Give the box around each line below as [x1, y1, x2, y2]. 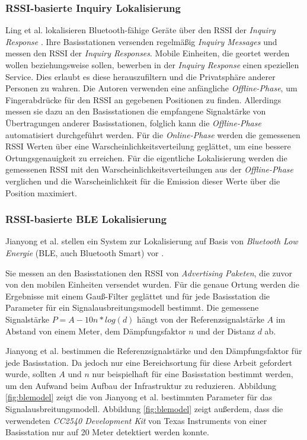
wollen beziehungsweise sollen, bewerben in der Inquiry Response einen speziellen [5, 59, 299, 71]
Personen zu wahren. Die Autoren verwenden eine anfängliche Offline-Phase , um [5, 82, 298, 94]
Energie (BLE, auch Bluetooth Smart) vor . [5, 246, 164, 259]
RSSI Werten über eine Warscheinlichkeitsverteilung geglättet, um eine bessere [5, 140, 291, 152]
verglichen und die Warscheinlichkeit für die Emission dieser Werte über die [5, 174, 280, 187]
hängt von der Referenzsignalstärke [137, 313, 264, 325]
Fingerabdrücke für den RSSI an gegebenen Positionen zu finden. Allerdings [5, 93, 282, 106]
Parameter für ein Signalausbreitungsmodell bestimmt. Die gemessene [5, 301, 259, 314]
